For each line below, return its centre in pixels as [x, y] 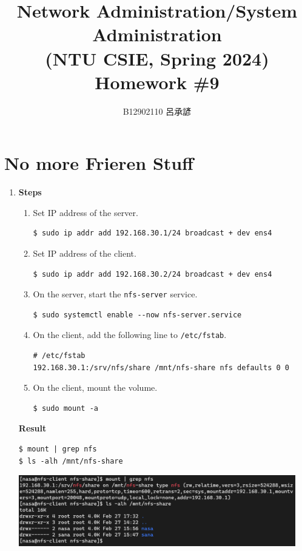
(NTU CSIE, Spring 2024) [157, 58]
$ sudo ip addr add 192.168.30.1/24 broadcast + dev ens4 [153, 233]
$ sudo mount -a [65, 408]
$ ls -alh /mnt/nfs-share [71, 461]
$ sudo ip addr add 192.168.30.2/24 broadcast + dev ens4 [153, 274]
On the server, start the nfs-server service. [115, 294]
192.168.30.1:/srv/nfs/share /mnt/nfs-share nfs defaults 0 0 [161, 367]
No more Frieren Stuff [99, 163]
